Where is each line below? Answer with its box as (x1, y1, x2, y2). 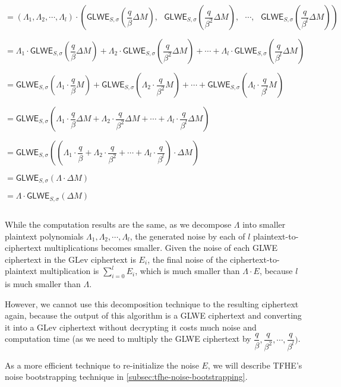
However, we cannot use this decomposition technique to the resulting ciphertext (5, 297, 299, 310)
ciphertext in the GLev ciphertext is (5, 253, 136, 265)
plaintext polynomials (5, 229, 84, 242)
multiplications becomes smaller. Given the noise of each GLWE (44, 241, 278, 254)
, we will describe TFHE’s (207, 358, 302, 371)
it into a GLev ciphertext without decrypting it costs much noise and (5, 320, 257, 333)
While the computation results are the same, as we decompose (5, 218, 232, 230)
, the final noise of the (147, 253, 228, 265)
